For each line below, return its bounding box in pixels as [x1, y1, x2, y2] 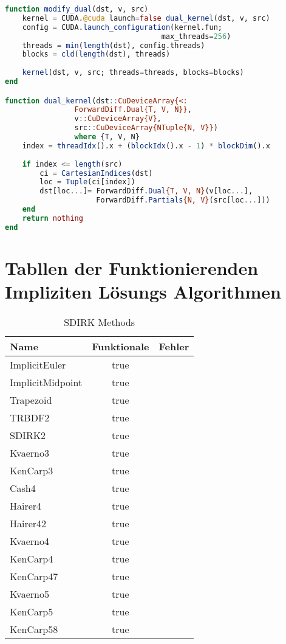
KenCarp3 [10, 463, 53, 477]
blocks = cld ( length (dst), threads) [22, 50, 171, 59]
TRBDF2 [10, 410, 50, 424]
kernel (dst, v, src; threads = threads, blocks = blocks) [22, 68, 244, 77]
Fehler [158, 339, 189, 353]
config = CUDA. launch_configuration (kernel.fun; [22, 23, 222, 32]
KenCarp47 [10, 569, 58, 583]
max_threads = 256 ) [161, 32, 231, 41]
